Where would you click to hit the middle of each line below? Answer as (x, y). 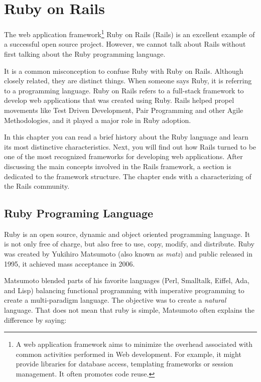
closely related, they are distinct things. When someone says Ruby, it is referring (128, 81)
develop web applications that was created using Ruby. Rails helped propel (119, 100)
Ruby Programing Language (79, 213)
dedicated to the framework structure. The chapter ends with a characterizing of (128, 176)
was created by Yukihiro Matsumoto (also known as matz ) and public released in (128, 254)
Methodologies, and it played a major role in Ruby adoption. (98, 120)
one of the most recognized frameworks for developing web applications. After (123, 156)
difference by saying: (35, 320)
